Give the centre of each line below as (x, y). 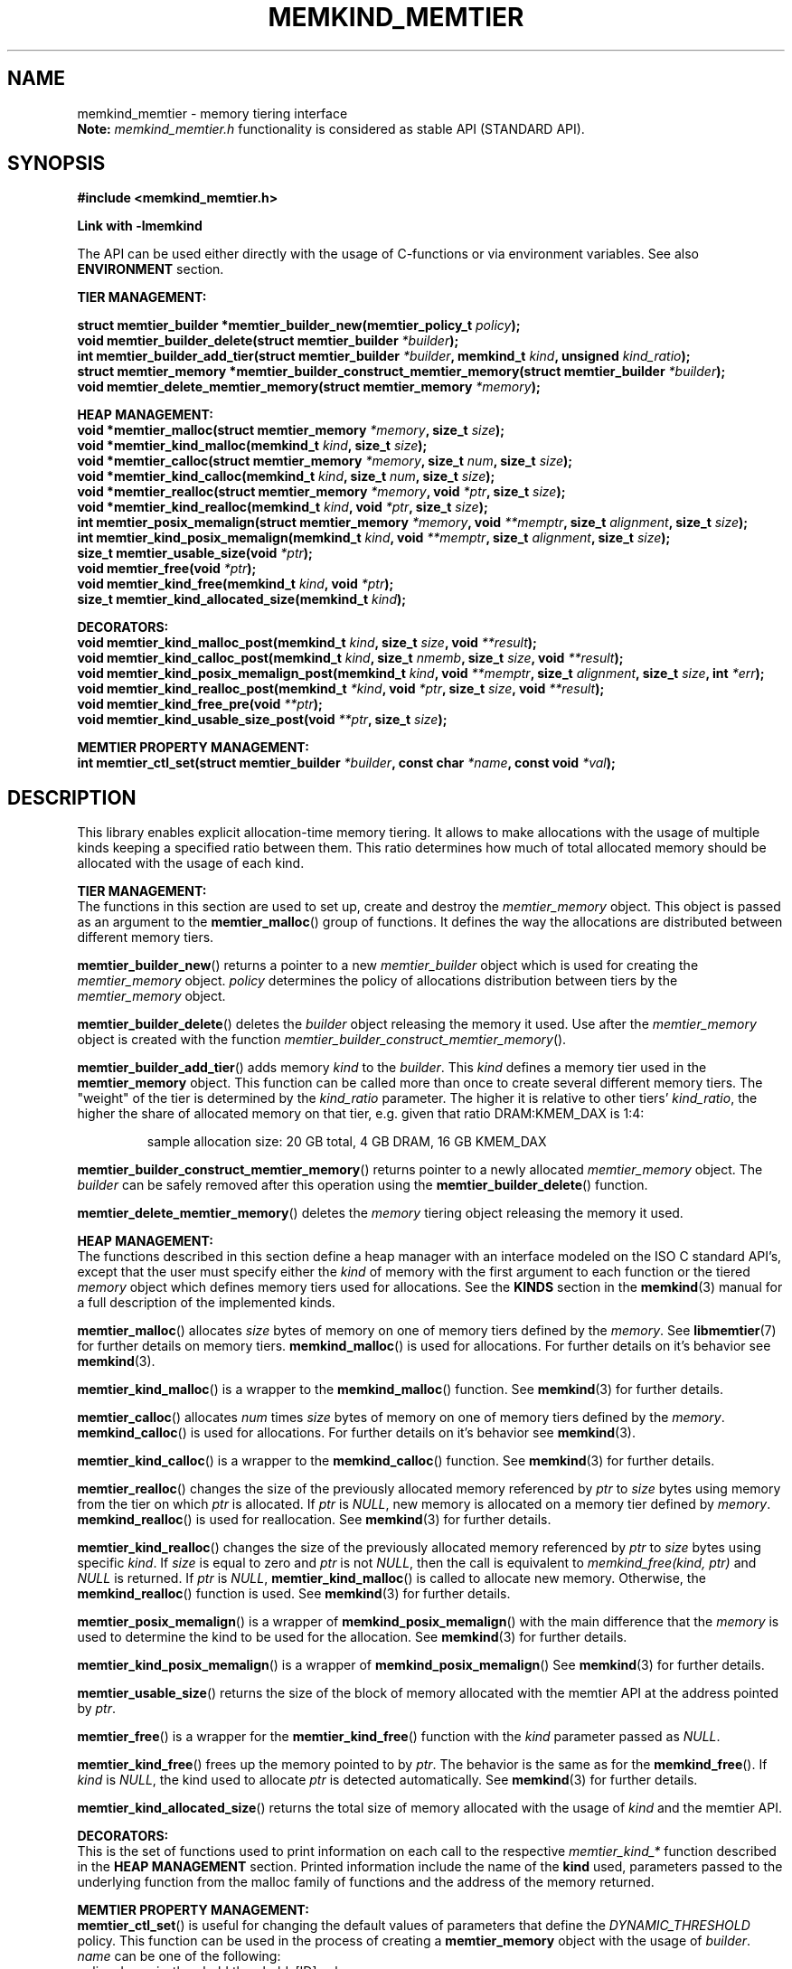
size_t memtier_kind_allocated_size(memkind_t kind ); (242, 599)
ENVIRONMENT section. (151, 269)
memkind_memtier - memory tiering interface (212, 113)
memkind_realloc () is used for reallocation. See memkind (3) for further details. (314, 1520)
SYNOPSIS (57, 164)
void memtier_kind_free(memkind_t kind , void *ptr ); (236, 584)
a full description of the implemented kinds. (206, 1303)
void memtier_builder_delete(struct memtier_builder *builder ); (268, 341)
